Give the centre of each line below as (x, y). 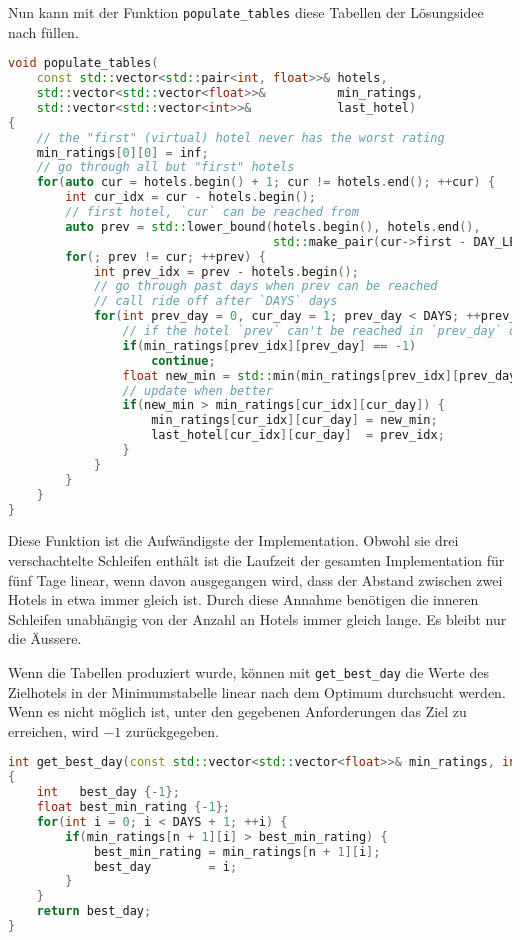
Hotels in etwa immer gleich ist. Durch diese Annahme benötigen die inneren (243, 599)
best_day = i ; (165, 866)
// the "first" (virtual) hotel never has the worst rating (240, 137)
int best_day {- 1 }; (108, 792)
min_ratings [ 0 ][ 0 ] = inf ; (122, 152)
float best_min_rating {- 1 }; (133, 807)
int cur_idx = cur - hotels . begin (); (190, 197)
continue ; (183, 360)
